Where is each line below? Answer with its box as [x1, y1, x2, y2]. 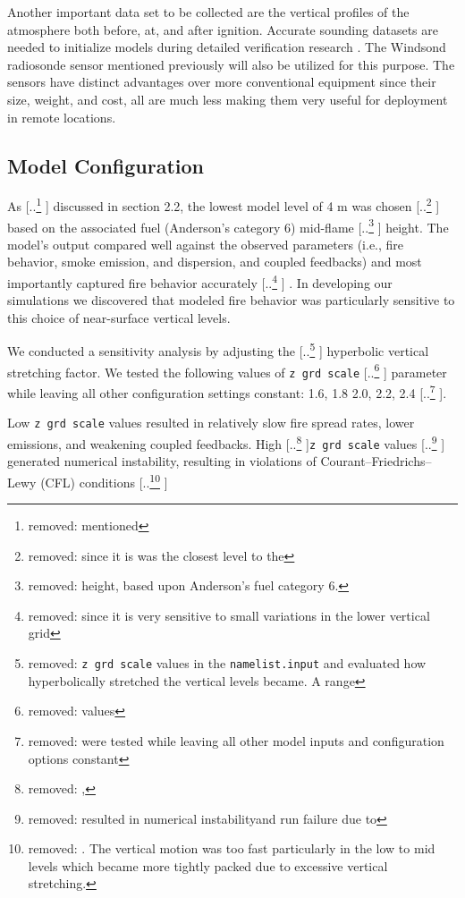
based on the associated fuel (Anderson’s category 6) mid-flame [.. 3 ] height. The [7, 215, 449, 236]
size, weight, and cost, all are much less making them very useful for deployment [7, 89, 448, 108]
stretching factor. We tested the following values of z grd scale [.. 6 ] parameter [7, 360, 447, 381]
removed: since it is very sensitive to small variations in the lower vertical [28, 606, 430, 624]
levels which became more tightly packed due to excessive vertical [28, 856, 388, 875]
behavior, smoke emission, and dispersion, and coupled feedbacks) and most [7, 252, 422, 271]
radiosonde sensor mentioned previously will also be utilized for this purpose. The [7, 55, 455, 73]
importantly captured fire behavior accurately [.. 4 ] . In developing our [7, 271, 393, 292]
